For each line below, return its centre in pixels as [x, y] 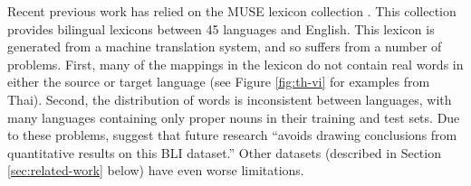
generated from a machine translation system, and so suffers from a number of [225, 46]
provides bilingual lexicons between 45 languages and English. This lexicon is [221, 28]
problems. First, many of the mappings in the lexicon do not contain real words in [235, 64]
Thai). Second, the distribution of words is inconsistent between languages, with [230, 99]
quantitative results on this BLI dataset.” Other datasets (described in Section [224, 152]
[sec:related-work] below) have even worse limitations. [156, 170]
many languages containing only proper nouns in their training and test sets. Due [234, 117]
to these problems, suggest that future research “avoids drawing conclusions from [232, 135]
